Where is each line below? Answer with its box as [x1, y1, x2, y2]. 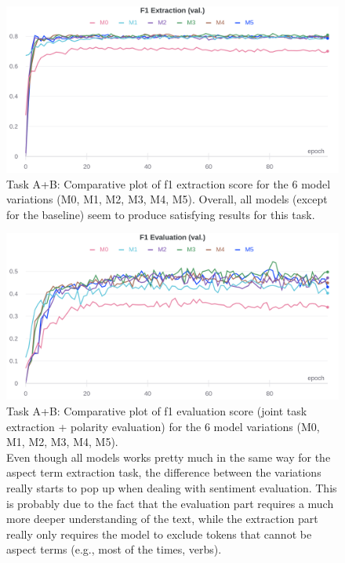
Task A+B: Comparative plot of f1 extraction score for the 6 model [6, 175, 331, 192]
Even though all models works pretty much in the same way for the [6, 448, 331, 465]
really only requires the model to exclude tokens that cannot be [6, 525, 312, 542]
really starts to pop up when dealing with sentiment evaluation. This [6, 479, 337, 495]
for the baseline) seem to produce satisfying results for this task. [6, 206, 315, 222]
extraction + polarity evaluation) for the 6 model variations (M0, [6, 418, 320, 434]
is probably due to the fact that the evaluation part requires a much [6, 495, 334, 511]
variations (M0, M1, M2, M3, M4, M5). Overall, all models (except [6, 191, 328, 207]
